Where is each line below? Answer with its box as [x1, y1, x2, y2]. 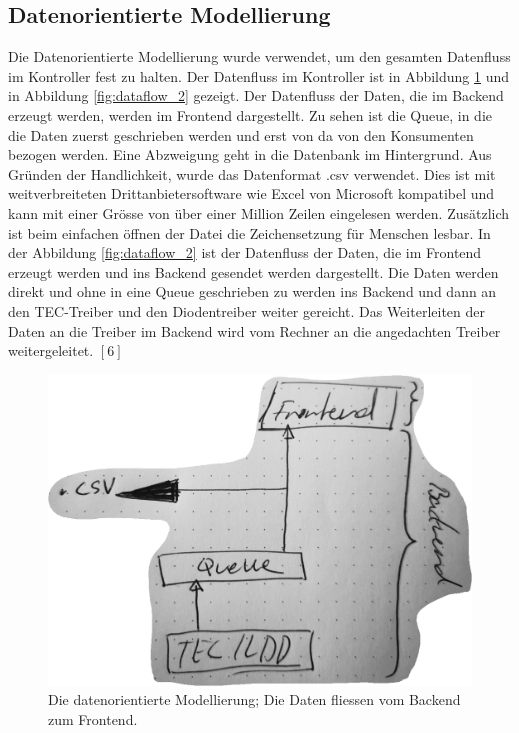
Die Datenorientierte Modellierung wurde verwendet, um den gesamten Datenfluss [8, 46, 511, 67]
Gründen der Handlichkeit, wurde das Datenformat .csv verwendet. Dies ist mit [8, 163, 496, 184]
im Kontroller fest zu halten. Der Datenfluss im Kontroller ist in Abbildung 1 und [8, 65, 510, 86]
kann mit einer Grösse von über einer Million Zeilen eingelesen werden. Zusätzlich [8, 202, 510, 223]
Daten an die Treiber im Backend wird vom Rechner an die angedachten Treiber [8, 320, 501, 341]
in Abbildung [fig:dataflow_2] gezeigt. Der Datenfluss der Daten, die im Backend [8, 85, 504, 106]
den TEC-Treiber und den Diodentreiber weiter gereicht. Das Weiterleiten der [8, 300, 485, 321]
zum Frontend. [48, 708, 138, 729]
